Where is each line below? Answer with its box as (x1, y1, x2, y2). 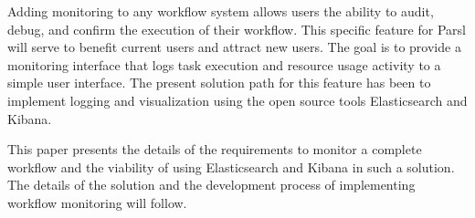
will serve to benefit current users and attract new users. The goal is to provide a (7, 37, 461, 57)
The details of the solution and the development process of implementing (7, 175, 416, 194)
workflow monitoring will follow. (7, 192, 187, 212)
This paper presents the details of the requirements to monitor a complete (7, 140, 422, 159)
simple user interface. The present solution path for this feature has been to (7, 73, 431, 92)
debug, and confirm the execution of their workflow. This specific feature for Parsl (7, 19, 466, 38)
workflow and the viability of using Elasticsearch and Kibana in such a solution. (7, 157, 455, 176)
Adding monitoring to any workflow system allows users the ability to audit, (7, 2, 434, 20)
